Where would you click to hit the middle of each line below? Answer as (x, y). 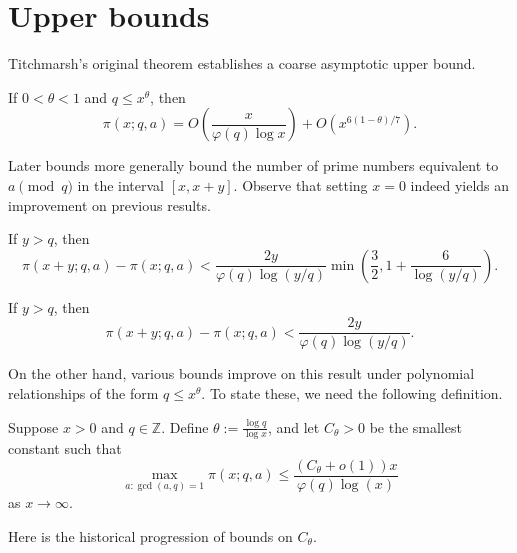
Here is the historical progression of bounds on (150, 535)
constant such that (65, 448)
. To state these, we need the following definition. (352, 392)
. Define (185, 426)
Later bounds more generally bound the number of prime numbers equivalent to (253, 165)
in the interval (120, 184)
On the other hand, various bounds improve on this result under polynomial (241, 373)
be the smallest (415, 426)
